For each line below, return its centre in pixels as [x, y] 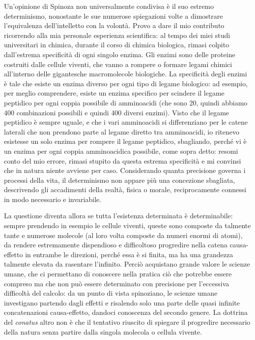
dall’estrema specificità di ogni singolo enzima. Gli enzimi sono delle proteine [120, 54]
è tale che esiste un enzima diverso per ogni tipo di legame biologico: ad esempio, [126, 83]
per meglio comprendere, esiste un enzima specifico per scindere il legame [114, 93]
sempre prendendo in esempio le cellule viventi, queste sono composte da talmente [127, 225]
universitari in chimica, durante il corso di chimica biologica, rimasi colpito [117, 45]
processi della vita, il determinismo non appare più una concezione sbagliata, [120, 180]
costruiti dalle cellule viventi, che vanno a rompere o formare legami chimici [118, 64]
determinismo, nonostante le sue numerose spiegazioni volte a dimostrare [113, 16]
